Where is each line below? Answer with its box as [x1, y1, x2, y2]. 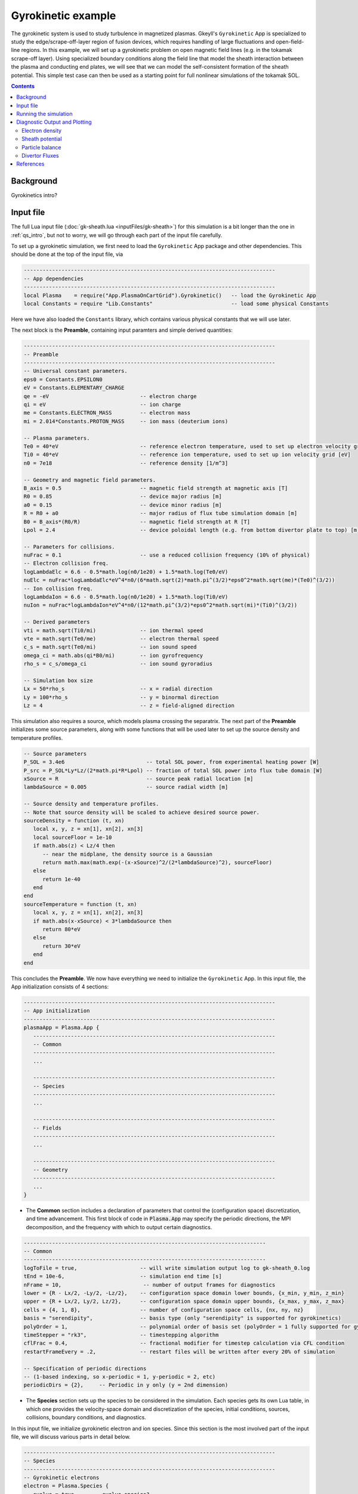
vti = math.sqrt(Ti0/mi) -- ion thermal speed [23, 627, 203, 633]
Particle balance [21, 143, 62, 151]
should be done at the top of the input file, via [11, 251, 124, 258]
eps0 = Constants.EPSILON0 [23, 376, 103, 382]
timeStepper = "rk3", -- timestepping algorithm [23, 1331, 219, 1338]
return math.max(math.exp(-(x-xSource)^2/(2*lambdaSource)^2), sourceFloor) [42, 859, 273, 866]
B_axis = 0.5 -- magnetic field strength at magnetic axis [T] [23, 485, 288, 491]
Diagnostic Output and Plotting [16, 118, 92, 125]
